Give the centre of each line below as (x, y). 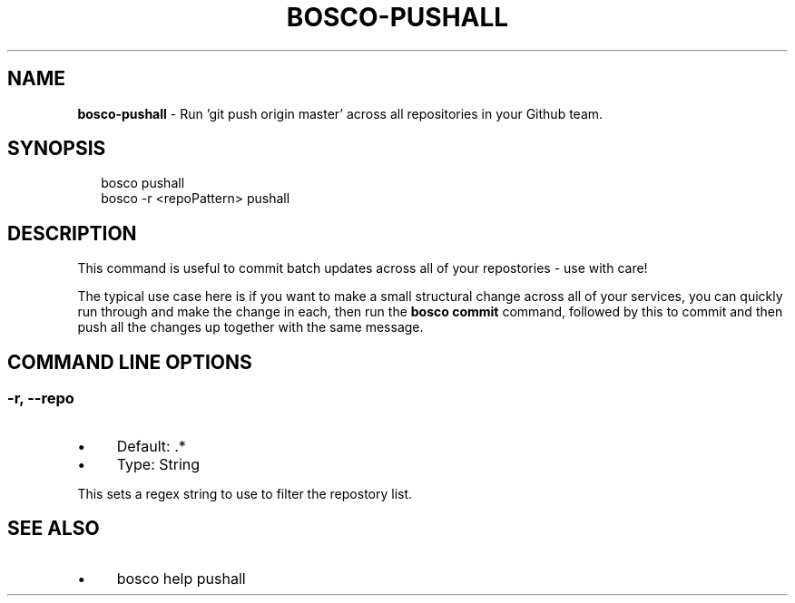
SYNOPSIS (57, 149)
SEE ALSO (54, 528)
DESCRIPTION (72, 233)
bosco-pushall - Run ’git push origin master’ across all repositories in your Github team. (340, 113)
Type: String (158, 464)
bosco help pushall (181, 579)
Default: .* (151, 446)
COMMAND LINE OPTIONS (130, 362)
